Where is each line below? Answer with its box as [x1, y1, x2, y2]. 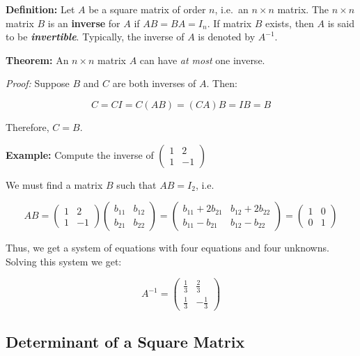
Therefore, [6, 119, 49, 134]
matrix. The [277, 2, 329, 16]
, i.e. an [214, 2, 249, 16]
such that [116, 177, 157, 192]
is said [327, 15, 354, 30]
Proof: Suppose [6, 76, 70, 91]
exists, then [265, 15, 314, 30]
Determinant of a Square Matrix [6, 330, 245, 352]
